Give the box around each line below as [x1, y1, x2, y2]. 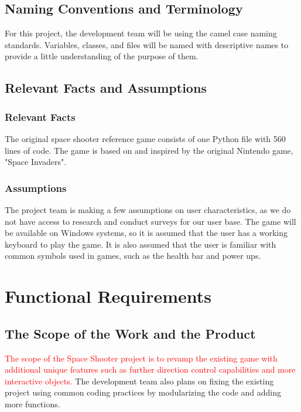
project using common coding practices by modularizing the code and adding [5, 386, 282, 399]
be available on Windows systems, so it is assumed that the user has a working [5, 227, 288, 239]
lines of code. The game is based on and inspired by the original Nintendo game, [5, 144, 293, 156]
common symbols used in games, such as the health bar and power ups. [5, 249, 261, 262]
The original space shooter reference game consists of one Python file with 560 [5, 132, 286, 144]
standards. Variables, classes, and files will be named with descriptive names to [5, 38, 289, 50]
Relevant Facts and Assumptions [5, 79, 207, 97]
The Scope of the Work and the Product [5, 324, 256, 342]
